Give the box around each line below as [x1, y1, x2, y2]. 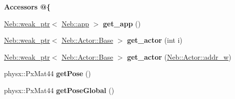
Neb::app [61, 18, 89, 28]
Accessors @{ [4, 1, 51, 11]
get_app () [103, 18, 141, 28]
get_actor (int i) [127, 35, 182, 45]
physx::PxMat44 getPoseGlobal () [4, 85, 114, 95]
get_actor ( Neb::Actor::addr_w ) [127, 51, 231, 62]
